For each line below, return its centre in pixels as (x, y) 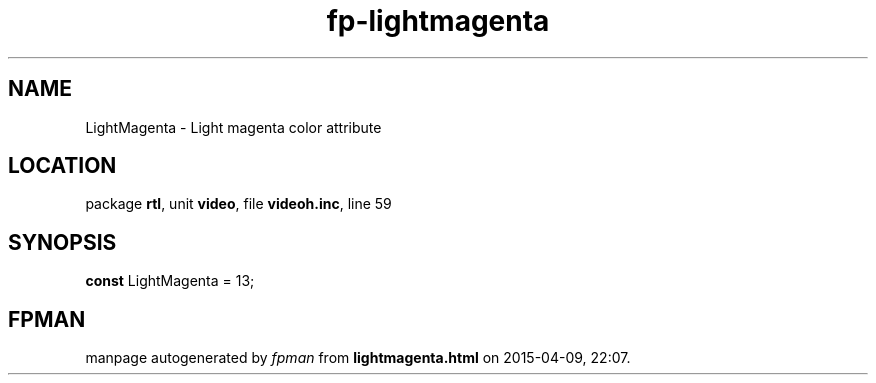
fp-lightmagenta (438, 21)
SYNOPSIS (62, 242)
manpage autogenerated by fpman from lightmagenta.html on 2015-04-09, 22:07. (358, 358)
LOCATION (62, 166)
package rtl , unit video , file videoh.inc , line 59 (238, 204)
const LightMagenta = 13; (170, 281)
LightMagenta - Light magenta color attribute (233, 127)
